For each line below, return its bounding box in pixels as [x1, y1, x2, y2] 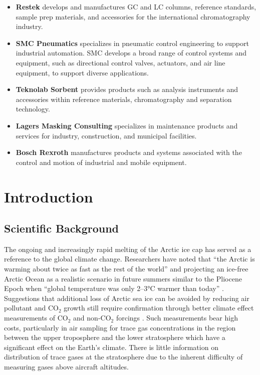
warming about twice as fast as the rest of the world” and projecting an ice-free [4, 263, 248, 274]
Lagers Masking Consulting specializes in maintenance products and [16, 120, 238, 130]
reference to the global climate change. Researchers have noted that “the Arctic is [4, 253, 255, 264]
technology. [16, 103, 50, 114]
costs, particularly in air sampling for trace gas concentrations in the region [4, 322, 236, 332]
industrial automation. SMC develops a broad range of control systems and [16, 47, 247, 58]
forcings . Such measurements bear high [116, 312, 238, 323]
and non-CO [73, 312, 111, 323]
